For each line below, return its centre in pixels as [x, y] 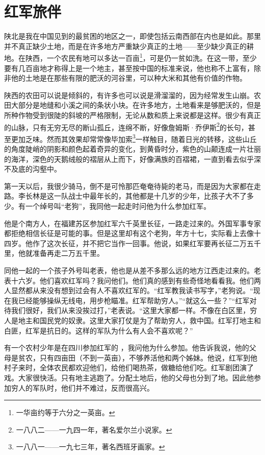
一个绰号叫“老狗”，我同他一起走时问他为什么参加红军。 [118, 206]
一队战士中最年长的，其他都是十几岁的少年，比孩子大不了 [150, 196]
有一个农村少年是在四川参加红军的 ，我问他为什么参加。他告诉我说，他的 [127, 348]
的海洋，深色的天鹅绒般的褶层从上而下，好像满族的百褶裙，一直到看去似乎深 [132, 159]
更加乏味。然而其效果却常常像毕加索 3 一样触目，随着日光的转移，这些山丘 [134, 138]
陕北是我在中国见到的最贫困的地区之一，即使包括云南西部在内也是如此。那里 [132, 36]
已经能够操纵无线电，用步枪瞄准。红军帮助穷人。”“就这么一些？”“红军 [134, 300]
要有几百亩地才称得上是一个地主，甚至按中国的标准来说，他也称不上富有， [129, 68]
